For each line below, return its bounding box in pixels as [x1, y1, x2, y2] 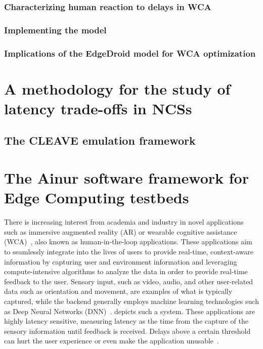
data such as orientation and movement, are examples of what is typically [4, 286, 233, 296]
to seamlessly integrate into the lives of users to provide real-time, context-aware [4, 246, 253, 256]
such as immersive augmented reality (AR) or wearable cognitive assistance [4, 226, 237, 237]
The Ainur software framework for [4, 167, 249, 188]
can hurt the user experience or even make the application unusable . [4, 335, 219, 346]
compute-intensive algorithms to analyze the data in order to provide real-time [4, 266, 248, 277]
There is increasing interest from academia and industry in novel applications [4, 216, 244, 227]
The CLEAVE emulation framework [4, 133, 196, 148]
